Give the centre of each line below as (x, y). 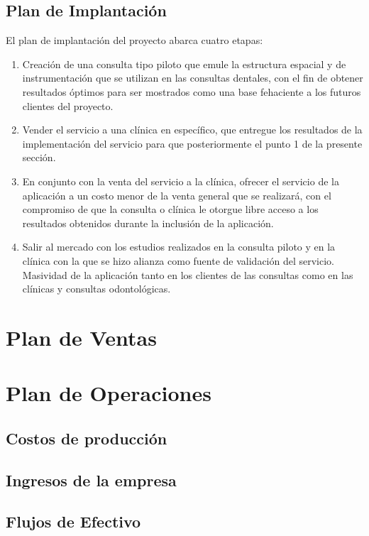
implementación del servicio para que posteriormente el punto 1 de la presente (192, 143)
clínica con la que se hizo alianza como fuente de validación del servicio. (178, 260)
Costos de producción (87, 438)
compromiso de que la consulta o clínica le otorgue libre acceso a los (170, 209)
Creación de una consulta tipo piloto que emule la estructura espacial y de (184, 64)
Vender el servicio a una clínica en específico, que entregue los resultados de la (192, 130)
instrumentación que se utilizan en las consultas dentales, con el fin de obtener (193, 78)
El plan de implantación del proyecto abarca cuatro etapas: (134, 40)
